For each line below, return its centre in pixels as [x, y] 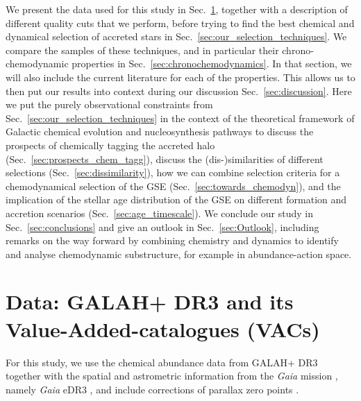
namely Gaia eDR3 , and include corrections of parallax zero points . [152, 389]
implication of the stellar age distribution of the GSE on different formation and [176, 199]
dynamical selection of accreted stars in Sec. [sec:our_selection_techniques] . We [176, 36]
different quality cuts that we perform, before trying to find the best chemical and [180, 23]
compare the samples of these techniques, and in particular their [142, 50]
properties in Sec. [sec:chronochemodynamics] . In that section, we [212, 63]
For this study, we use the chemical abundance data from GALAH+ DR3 [162, 362]
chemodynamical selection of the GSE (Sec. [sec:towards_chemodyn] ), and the [173, 186]
